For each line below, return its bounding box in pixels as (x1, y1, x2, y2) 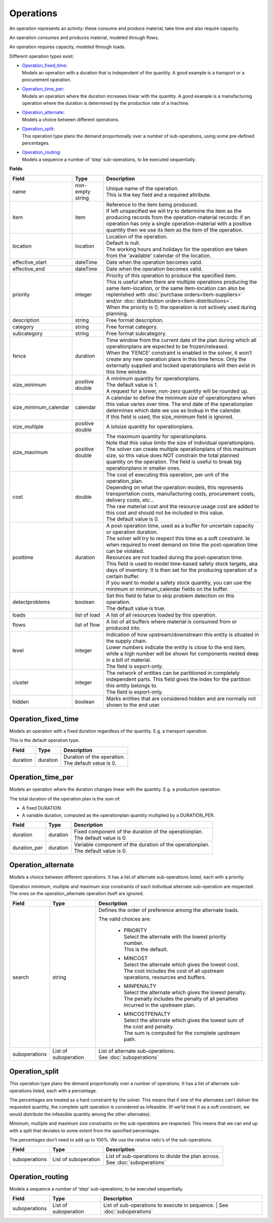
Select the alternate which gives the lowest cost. (123, 961, 240, 968)
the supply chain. (106, 637, 148, 644)
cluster (12, 679, 29, 686)
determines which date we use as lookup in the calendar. (106, 407, 242, 414)
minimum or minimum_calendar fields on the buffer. (106, 585, 229, 592)
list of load (75, 611, 101, 618)
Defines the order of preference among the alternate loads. (98, 906, 240, 913)
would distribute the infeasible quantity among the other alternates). (9, 1111, 151, 1117)
